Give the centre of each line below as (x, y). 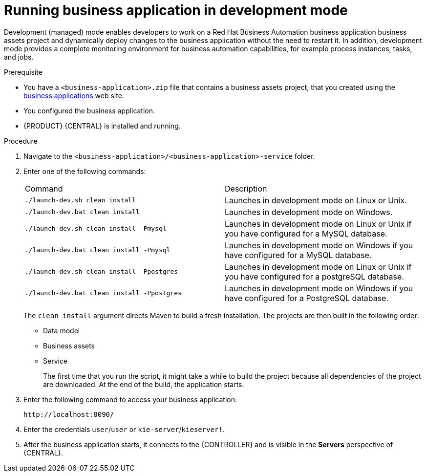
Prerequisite (23, 72)
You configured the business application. (89, 110)
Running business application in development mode (176, 10)
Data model (62, 330)
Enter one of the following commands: (85, 171)
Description (246, 188)
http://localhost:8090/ (69, 414)
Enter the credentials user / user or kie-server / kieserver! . (124, 429)
